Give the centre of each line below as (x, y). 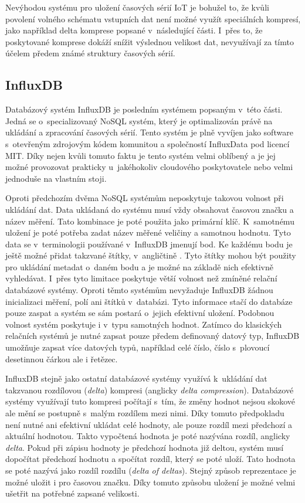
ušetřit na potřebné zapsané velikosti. (72, 493)
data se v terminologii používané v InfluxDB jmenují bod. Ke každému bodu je (149, 244)
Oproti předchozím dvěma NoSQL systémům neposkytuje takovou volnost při (145, 198)
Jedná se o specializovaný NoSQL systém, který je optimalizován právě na (139, 120)
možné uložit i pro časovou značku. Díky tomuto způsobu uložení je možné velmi (150, 482)
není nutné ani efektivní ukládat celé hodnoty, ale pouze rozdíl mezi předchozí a (149, 424)
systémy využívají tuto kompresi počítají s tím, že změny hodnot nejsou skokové (150, 401)
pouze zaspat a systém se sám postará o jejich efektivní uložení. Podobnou (140, 313)
